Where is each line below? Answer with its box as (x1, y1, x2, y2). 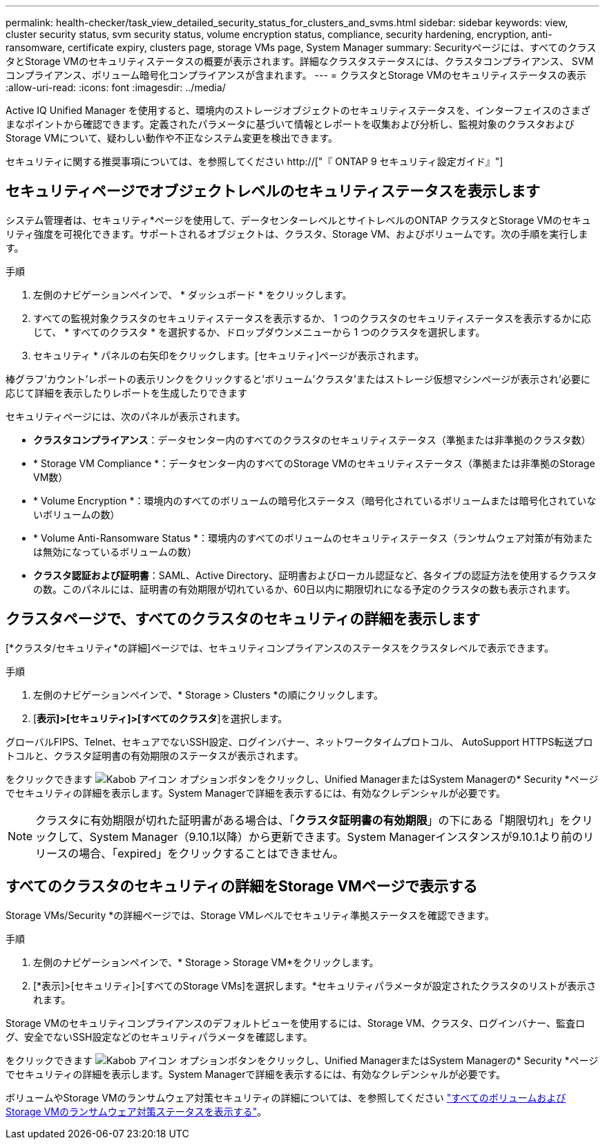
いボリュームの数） (33, 508, 120, 520)
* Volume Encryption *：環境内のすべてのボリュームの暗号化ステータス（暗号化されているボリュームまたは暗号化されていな (33, 494, 597, 507)
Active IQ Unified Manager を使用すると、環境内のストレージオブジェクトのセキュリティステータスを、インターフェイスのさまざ (6, 104, 590, 116)
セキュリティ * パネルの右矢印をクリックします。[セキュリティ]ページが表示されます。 (33, 349, 425, 361)
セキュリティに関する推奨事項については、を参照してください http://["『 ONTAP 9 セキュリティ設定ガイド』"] (6, 155, 503, 167)
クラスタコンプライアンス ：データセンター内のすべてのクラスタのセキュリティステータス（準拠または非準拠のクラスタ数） (33, 433, 591, 446)
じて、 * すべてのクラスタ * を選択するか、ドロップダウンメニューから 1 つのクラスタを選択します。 (33, 325, 486, 338)
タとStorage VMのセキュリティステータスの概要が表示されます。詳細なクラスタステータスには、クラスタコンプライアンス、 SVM (6, 55, 594, 67)
